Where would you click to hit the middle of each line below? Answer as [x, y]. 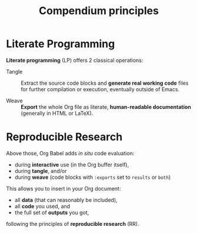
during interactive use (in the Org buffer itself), [72, 164]
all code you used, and [42, 206]
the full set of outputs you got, [52, 212]
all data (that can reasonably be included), [66, 200]
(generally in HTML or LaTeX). [57, 113]
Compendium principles [99, 11]
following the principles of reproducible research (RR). [73, 224]
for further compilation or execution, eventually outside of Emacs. [100, 89]
